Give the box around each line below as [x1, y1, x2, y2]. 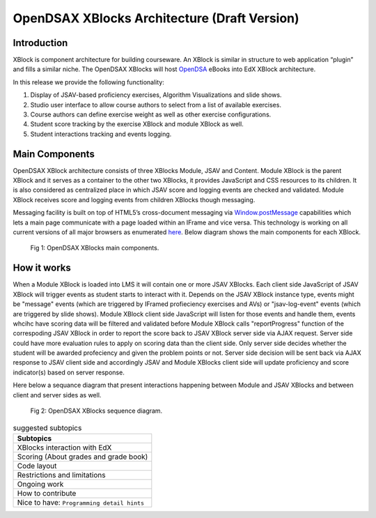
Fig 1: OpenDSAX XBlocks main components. [30, 244, 159, 252]
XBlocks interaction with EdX [17, 443, 112, 452]
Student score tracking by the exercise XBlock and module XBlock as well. [30, 120, 244, 128]
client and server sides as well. [13, 390, 102, 399]
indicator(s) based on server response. [13, 368, 125, 376]
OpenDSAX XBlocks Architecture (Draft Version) [13, 10, 299, 26]
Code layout [17, 461, 57, 471]
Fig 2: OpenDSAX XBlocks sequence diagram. [30, 406, 163, 415]
